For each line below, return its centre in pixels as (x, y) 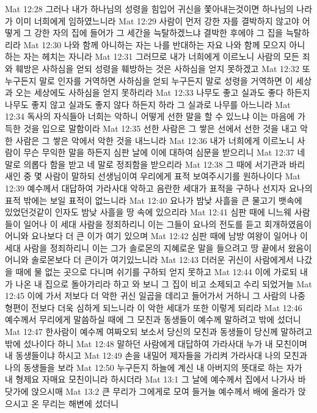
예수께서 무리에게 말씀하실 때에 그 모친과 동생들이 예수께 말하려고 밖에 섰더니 (153, 319)
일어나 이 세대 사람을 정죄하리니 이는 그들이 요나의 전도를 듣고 (143, 224)
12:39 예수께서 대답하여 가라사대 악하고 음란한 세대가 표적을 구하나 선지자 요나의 (159, 188)
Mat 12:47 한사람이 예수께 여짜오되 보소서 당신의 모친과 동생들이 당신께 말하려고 (159, 332)
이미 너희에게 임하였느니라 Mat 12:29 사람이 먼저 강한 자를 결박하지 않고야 (157, 20)
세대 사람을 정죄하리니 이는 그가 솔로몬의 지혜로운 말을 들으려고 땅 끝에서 (145, 247)
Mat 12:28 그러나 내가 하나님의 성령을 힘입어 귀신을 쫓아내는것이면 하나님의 (149, 9)
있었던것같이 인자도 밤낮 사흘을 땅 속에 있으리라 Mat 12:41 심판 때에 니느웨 (148, 212)
